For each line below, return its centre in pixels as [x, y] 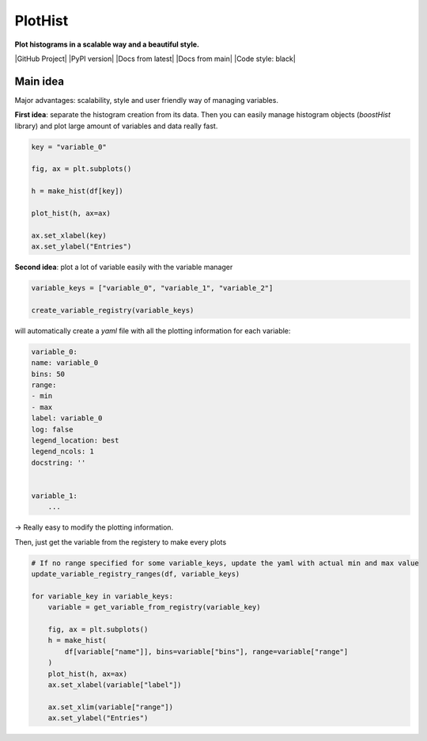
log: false [52, 429]
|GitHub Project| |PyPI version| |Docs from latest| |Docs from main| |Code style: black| [155, 59]
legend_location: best [75, 440]
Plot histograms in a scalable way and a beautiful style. [107, 44]
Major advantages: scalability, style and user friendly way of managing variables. [146, 100]
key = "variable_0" [69, 147]
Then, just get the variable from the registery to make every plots [121, 541]
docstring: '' [59, 462]
